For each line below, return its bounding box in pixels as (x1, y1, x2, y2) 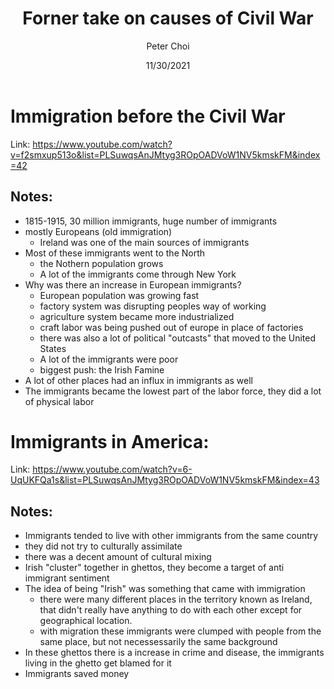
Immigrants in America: (10, 430, 210, 453)
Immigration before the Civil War (10, 105, 286, 127)
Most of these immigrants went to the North (24, 247, 206, 259)
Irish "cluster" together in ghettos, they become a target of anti (24, 562, 285, 574)
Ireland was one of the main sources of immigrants (39, 236, 250, 248)
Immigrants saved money (24, 668, 130, 680)
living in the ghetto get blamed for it (24, 657, 172, 669)
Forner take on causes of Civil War (22, 7, 314, 30)
